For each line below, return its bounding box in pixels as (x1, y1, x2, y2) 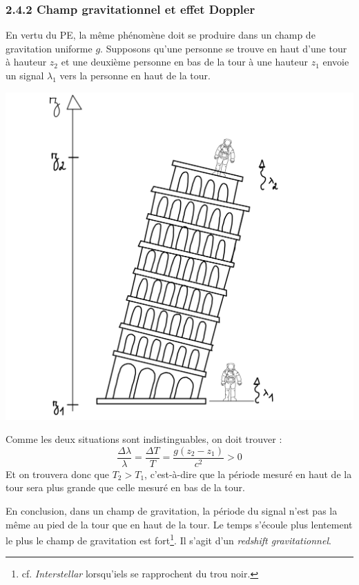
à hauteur (6, 54, 47, 69)
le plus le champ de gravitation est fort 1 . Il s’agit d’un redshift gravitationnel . (6, 531, 331, 547)
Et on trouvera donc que (6, 466, 110, 481)
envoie (322, 54, 349, 69)
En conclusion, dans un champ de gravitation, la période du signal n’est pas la (6, 503, 338, 517)
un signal (6, 68, 44, 82)
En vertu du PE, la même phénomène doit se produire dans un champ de (6, 28, 316, 42)
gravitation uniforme (6, 41, 93, 55)
